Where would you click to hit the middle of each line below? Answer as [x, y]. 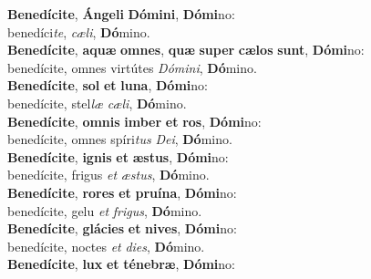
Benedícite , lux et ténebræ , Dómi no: [122, 264]
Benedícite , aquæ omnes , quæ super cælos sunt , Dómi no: [186, 50]
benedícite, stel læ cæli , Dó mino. [97, 103]
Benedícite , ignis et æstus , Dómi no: [118, 156]
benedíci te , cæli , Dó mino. [79, 31]
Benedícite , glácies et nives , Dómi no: [122, 228]
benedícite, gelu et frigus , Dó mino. [105, 210]
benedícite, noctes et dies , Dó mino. [106, 246]
